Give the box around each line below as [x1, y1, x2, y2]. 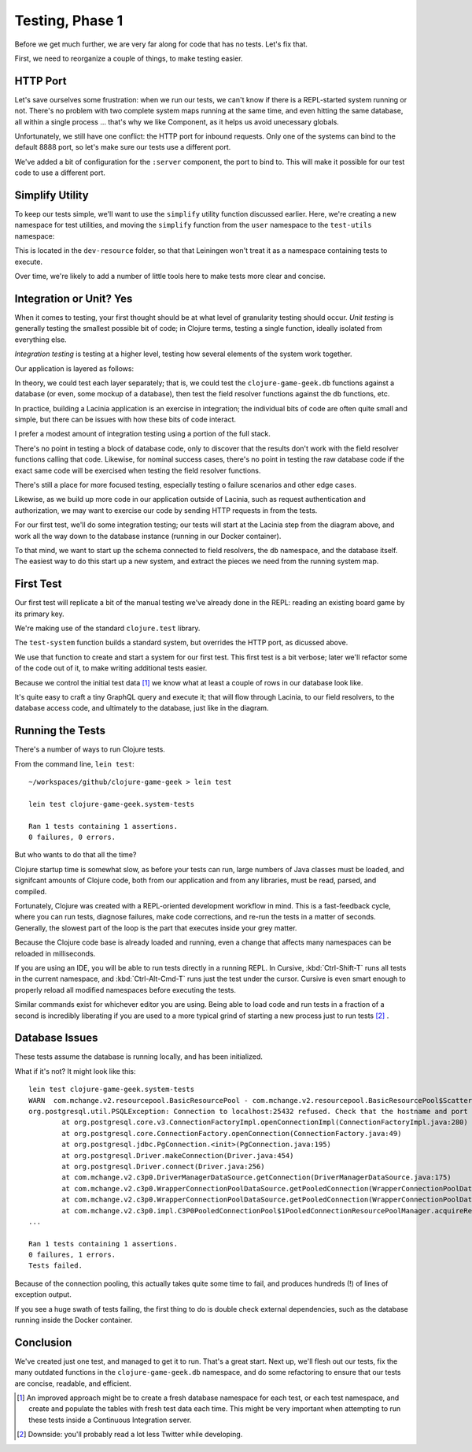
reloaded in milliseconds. [14, 949, 96, 958]
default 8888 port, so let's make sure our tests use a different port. [14, 143, 231, 152]
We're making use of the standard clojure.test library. [14, 623, 201, 633]
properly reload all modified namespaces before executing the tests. [14, 985, 236, 994]
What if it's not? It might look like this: [14, 1066, 137, 1075]
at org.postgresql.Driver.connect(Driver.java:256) [61, 1162, 265, 1171]
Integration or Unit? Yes [14, 292, 133, 305]
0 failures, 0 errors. [28, 833, 116, 842]
